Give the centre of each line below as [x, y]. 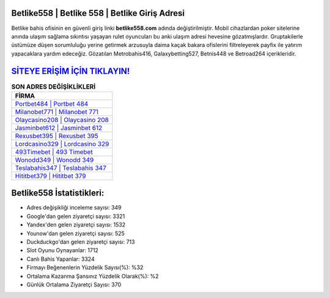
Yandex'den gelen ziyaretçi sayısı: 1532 [76, 225]
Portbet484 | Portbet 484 [52, 104]
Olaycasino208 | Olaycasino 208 [62, 120]
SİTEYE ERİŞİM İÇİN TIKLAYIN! [71, 71]
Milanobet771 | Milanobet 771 [57, 112]
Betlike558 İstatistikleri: [58, 193]
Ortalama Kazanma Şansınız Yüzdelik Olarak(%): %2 [93, 276]
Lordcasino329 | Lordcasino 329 [62, 144]
